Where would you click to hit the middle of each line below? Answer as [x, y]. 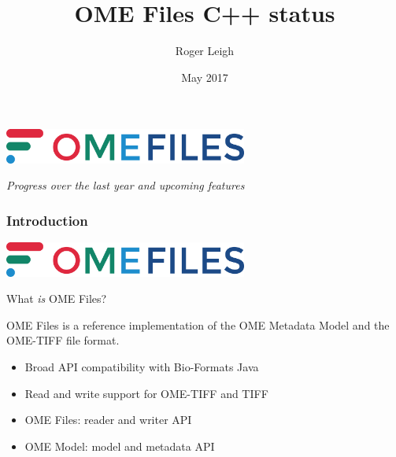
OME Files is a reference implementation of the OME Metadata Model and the [198, 324]
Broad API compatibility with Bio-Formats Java [142, 366]
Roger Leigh [205, 51]
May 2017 [205, 77]
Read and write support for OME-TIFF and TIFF [146, 393]
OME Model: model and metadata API [120, 446]
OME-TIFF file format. [63, 340]
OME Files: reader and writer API [108, 420]
